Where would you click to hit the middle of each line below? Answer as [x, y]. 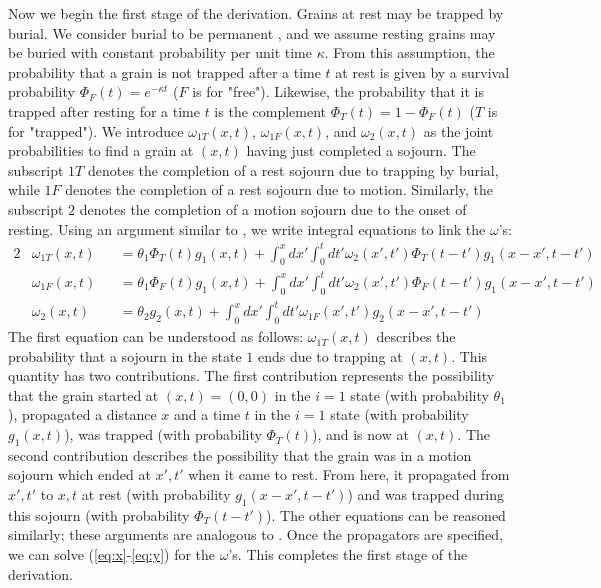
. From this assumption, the [409, 52]
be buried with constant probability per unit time [160, 52]
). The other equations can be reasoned [386, 514]
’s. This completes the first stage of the [348, 554]
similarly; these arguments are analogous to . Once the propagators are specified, [255, 534]
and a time [207, 414]
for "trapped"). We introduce [96, 130]
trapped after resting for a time [104, 110]
